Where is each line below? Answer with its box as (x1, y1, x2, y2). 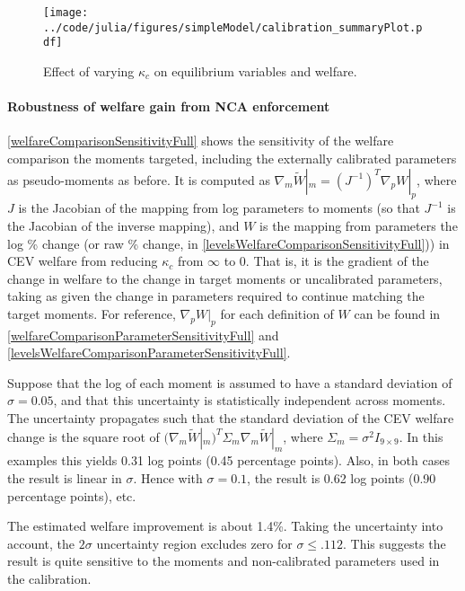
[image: (43, 6, 89, 19)
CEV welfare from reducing (7, 251, 158, 270)
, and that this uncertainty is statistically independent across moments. (53, 391, 446, 410)
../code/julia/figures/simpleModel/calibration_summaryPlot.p (43, 21, 423, 34)
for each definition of (220, 304, 334, 322)
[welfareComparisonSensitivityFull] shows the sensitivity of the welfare (7, 131, 394, 150)
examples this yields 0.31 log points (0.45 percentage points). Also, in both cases (7, 451, 450, 470)
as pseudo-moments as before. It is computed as (7, 170, 270, 189)
